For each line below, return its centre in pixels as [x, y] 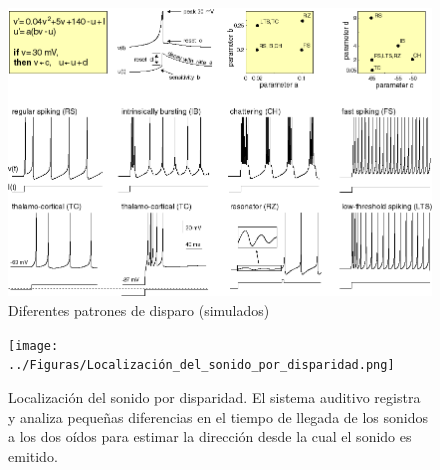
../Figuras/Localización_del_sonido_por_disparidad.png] [201, 365]
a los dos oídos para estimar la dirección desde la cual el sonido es [210, 436]
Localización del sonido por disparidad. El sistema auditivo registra [214, 396]
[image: [33, 345]
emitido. [33, 455]
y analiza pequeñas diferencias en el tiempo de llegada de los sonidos [218, 416]
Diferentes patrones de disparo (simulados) [139, 310]
